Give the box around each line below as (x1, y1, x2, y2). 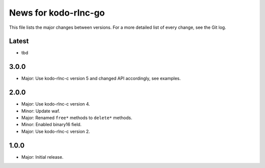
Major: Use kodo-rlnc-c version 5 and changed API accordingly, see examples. (21, 76, 181, 82)
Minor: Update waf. (21, 108, 60, 114)
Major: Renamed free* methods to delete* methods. (21, 115, 132, 121)
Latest (9, 37, 29, 45)
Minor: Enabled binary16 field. (21, 122, 82, 127)
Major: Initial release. (21, 154, 64, 160)
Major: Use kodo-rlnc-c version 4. (21, 101, 90, 107)
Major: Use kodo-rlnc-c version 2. (21, 128, 90, 134)
